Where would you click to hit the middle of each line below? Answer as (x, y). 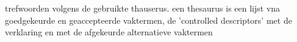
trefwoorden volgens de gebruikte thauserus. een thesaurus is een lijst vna (143, 8)
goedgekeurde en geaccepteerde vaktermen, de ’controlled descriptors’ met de (148, 20)
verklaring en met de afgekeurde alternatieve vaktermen (109, 32)
